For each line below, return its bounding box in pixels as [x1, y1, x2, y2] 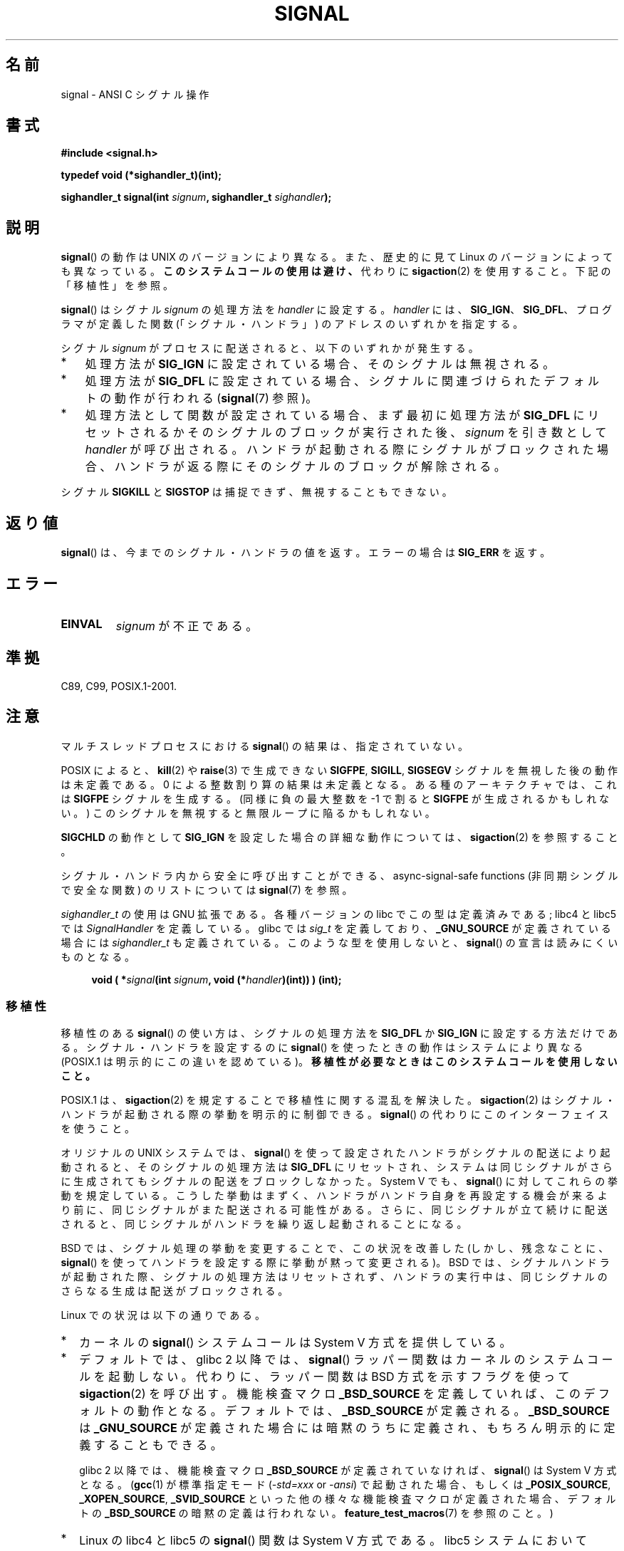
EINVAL [61, 616, 103, 631]
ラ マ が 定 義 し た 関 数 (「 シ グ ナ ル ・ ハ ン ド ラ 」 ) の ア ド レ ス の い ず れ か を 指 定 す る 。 [61, 318, 524, 330]
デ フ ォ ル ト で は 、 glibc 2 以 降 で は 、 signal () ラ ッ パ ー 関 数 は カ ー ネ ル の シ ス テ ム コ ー [79, 1352, 613, 1367]
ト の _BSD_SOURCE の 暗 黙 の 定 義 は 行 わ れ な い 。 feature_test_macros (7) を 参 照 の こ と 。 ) [79, 1507, 553, 1520]
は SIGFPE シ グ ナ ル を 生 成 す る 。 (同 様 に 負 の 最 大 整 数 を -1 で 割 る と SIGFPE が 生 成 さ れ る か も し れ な [61, 792, 610, 805]
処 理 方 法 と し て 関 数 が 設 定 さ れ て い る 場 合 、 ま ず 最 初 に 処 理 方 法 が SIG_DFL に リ [85, 408, 599, 423]
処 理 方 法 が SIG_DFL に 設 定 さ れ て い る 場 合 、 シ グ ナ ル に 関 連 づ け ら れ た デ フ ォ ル [85, 374, 599, 389]
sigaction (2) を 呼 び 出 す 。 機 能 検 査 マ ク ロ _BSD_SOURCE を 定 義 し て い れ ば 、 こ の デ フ [79, 1386, 610, 1401]
